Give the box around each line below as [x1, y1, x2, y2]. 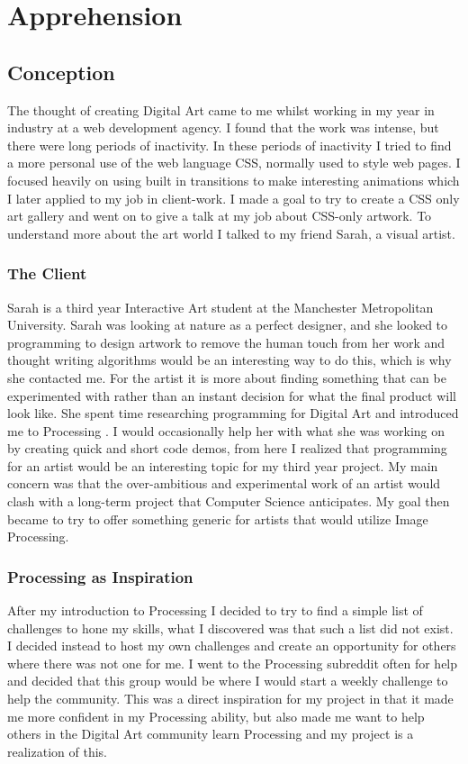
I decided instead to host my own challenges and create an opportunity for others [7, 636, 456, 655]
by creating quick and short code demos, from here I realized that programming [7, 439, 447, 458]
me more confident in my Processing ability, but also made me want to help [7, 706, 425, 725]
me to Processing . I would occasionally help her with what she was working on [7, 421, 445, 440]
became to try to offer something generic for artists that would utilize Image [7, 509, 428, 528]
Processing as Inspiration [7, 565, 193, 587]
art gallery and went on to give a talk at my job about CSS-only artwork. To [7, 206, 432, 225]
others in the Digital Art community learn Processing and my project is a [7, 724, 414, 743]
